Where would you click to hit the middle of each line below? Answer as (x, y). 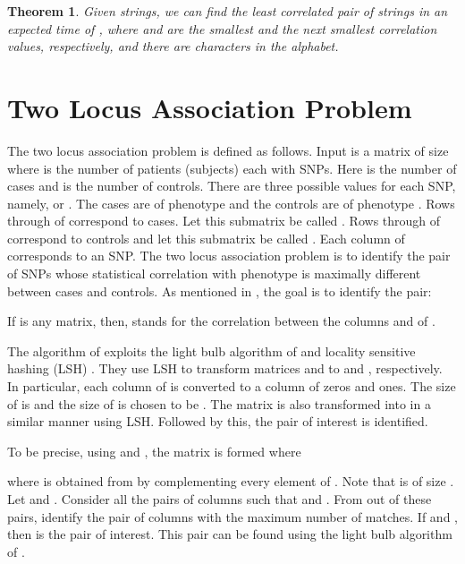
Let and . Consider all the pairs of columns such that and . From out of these (220, 499)
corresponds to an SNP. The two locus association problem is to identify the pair (229, 256)
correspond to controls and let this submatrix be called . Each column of (206, 238)
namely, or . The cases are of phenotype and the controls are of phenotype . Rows (231, 203)
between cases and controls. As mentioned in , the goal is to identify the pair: (220, 291)
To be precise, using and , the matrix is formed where (154, 451)
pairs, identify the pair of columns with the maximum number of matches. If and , (232, 516)
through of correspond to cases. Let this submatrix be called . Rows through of (224, 221)
